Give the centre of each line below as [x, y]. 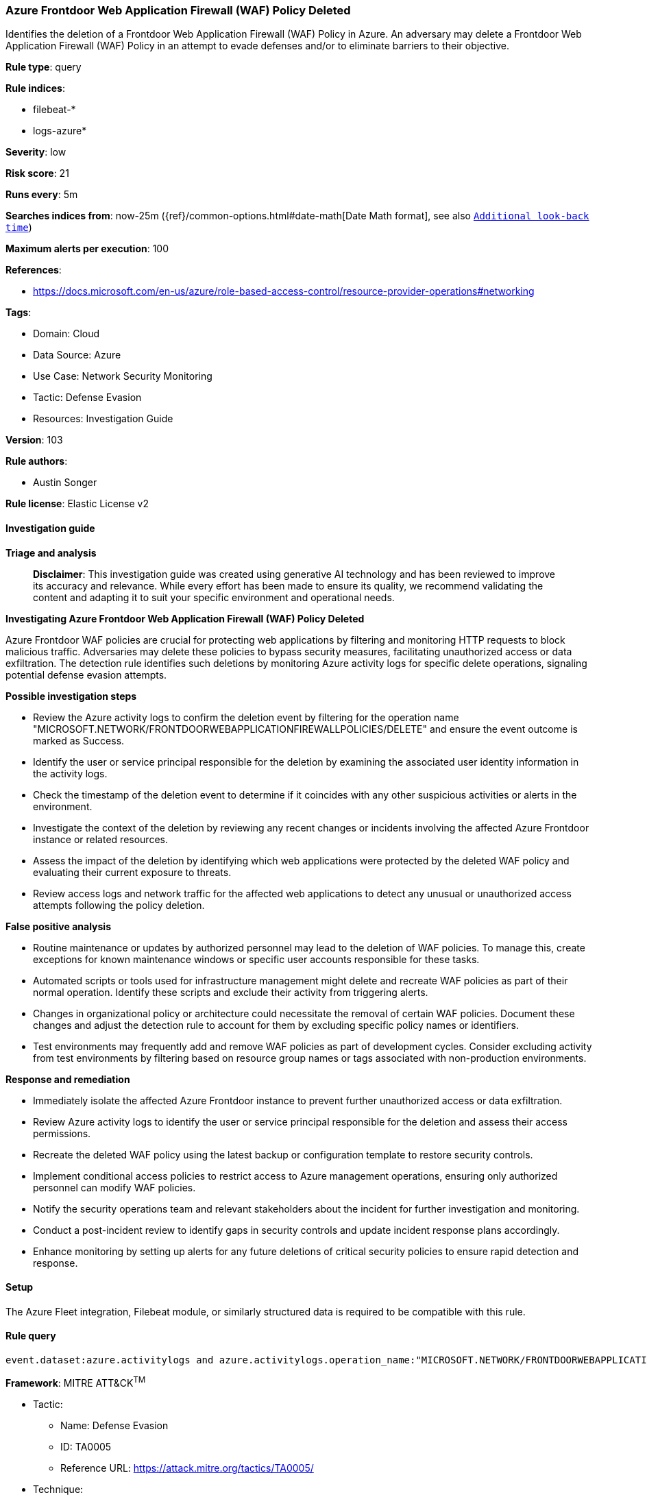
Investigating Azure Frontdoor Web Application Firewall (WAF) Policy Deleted [185, 618]
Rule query [31, 1336]
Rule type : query [44, 67]
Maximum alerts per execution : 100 [87, 249]
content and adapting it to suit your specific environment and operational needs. [214, 597]
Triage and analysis [51, 552]
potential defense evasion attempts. [86, 674]
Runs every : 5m [42, 195]
